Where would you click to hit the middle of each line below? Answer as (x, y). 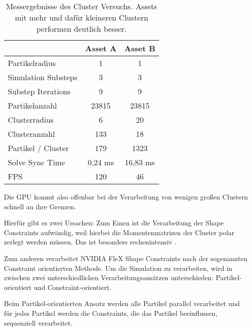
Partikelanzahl (33, 105)
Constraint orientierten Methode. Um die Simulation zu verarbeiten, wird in (118, 268)
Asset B (140, 48)
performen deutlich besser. (81, 29)
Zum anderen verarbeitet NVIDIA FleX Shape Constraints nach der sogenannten (126, 258)
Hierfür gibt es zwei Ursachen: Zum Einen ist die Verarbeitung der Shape (114, 223)
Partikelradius (32, 63)
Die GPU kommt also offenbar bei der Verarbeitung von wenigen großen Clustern (126, 197)
